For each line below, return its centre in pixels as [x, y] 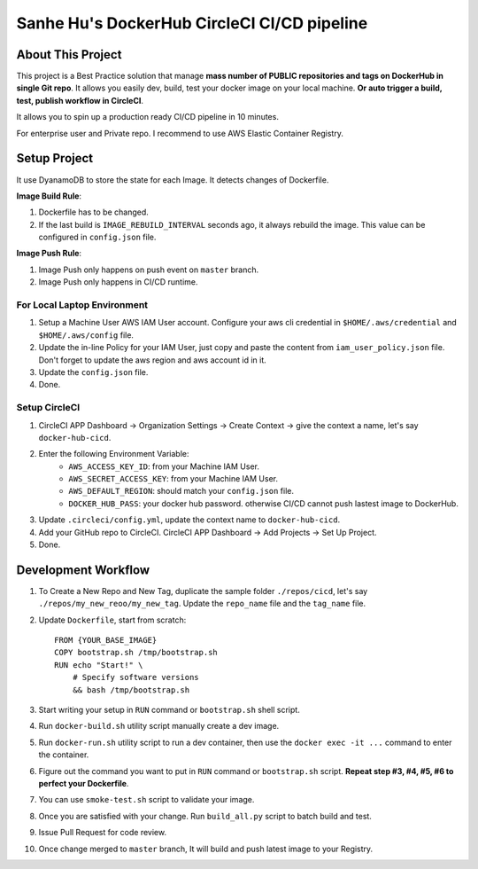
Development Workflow [83, 570]
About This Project [69, 55]
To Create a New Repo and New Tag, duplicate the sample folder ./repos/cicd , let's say [203, 591]
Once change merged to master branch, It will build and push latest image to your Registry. [206, 849]
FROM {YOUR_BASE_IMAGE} [106, 640]
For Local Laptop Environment [82, 305]
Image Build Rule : [49, 196]
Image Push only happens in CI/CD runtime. [118, 282]
